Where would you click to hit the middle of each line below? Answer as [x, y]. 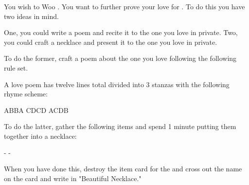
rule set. [16, 67]
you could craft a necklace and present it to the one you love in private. [111, 42]
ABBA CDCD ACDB [36, 110]
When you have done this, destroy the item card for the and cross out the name [123, 169]
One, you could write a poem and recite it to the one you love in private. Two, [121, 32]
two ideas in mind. [31, 16]
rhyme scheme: [26, 94]
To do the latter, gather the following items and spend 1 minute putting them [120, 126]
